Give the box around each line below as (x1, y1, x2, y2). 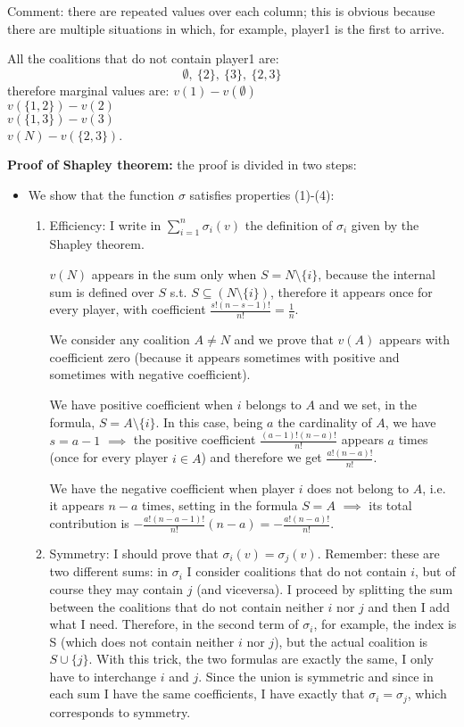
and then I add (368, 597, 450, 615)
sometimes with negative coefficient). (49, 365, 251, 384)
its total (369, 496, 412, 515)
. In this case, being (155, 412, 263, 431)
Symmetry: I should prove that (49, 543, 219, 562)
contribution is (49, 514, 129, 533)
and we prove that (234, 330, 334, 349)
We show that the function (28, 185, 175, 203)
